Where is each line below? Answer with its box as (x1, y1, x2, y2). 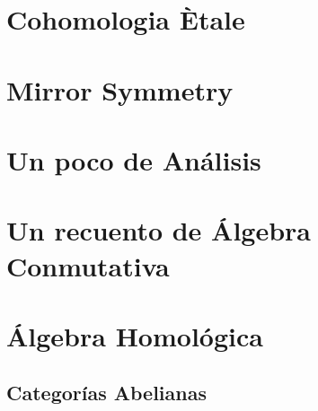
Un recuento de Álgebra (6, 212, 312, 249)
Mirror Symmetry (6, 71, 234, 108)
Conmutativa (6, 247, 170, 284)
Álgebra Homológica (6, 317, 263, 354)
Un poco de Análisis (6, 141, 261, 178)
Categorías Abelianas (6, 379, 207, 407)
